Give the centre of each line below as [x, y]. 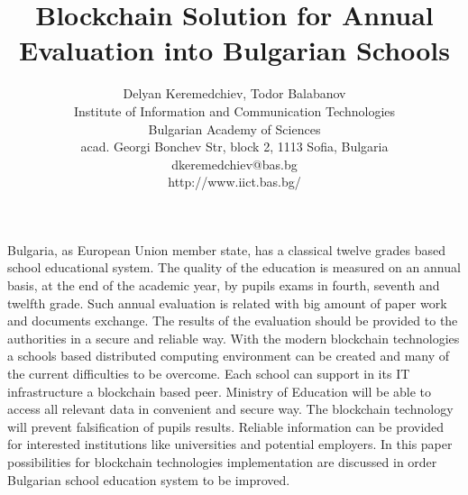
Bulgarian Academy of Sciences [234, 128]
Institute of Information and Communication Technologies [234, 110]
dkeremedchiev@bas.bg [234, 164]
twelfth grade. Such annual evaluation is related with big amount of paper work [227, 302]
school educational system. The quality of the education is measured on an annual [234, 267]
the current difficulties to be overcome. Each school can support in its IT [209, 374]
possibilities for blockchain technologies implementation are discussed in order [222, 462]
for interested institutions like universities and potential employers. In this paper [230, 444]
